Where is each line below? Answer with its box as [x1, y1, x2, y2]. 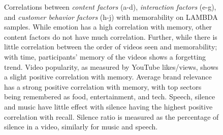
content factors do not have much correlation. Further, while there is [4, 31, 217, 42]
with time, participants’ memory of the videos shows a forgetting [4, 51, 206, 62]
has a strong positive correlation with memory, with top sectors [4, 81, 202, 92]
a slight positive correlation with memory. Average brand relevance [4, 71, 212, 82]
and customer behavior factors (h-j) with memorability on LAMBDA [4, 11, 218, 22]
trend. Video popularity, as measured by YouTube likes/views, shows [4, 61, 218, 72]
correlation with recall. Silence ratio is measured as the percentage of [4, 111, 219, 122]
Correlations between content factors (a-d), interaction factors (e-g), [4, 2, 216, 12]
